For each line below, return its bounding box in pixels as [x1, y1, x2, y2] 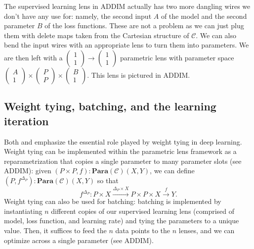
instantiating [4, 205, 42, 216]
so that [97, 175, 119, 185]
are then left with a [4, 52, 63, 62]
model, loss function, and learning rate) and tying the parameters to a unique [4, 215, 239, 226]
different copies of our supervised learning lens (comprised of [51, 205, 235, 216]
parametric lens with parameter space [120, 52, 234, 62]
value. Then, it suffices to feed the [4, 225, 107, 235]
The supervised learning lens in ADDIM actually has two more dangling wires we [4, 1, 251, 11]
